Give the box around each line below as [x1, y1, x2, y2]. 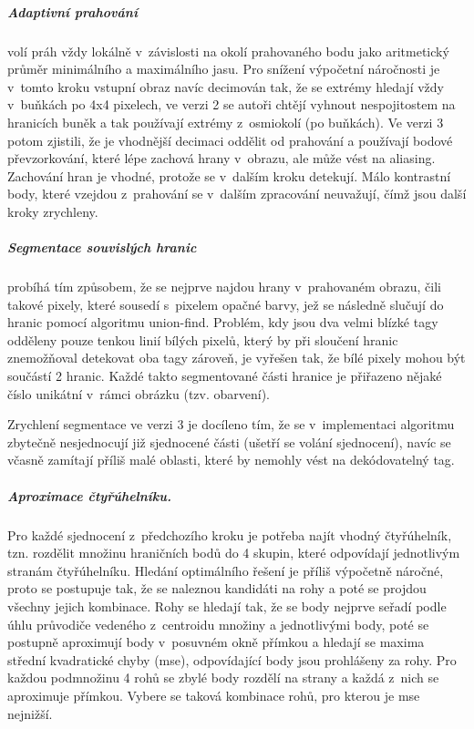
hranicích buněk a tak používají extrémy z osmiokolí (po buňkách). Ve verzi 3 [7, 112, 444, 131]
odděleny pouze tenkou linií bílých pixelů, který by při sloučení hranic [7, 330, 398, 349]
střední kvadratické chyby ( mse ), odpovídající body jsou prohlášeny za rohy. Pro [7, 650, 457, 669]
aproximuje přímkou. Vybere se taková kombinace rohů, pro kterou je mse [7, 685, 420, 704]
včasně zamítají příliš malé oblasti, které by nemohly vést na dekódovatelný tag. [7, 450, 455, 469]
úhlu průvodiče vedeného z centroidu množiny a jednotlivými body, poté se [7, 614, 429, 633]
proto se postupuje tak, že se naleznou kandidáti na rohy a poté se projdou [7, 579, 427, 598]
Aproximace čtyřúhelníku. [7, 486, 171, 505]
